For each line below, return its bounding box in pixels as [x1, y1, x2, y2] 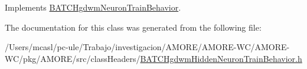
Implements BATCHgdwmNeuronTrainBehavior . [5, 1, 181, 13]
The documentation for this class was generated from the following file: [5, 21, 262, 33]
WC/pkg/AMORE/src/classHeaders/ [5, 52, 141, 64]
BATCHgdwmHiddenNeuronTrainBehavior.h [140, 52, 302, 64]
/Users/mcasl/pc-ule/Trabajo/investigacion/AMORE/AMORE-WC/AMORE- [5, 41, 290, 53]
